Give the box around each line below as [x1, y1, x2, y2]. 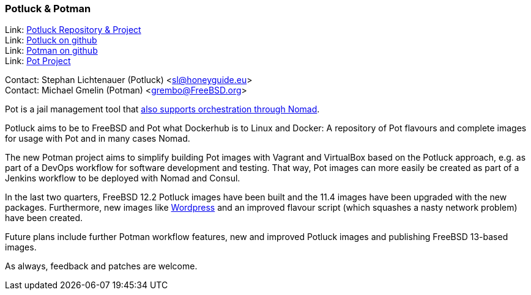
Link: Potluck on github [5, 35, 97, 46]
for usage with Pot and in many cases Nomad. [5, 133, 190, 144]
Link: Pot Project [5, 56, 71, 67]
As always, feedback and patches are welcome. [5, 261, 198, 272]
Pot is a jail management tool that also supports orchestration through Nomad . [5, 104, 320, 115]
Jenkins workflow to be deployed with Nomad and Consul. [5, 173, 240, 184]
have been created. [5, 213, 83, 224]
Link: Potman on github [5, 45, 98, 56]
